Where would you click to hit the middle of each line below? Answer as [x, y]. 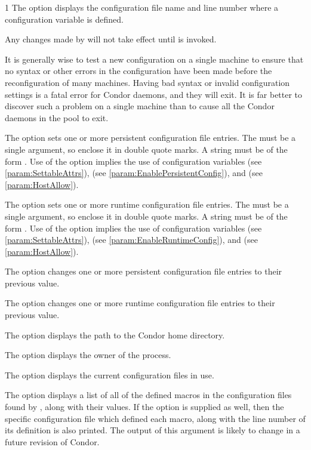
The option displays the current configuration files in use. [110, 375]
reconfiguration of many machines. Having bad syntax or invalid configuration [147, 82]
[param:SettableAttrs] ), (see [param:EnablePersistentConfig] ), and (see [134, 173]
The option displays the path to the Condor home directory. [115, 335]
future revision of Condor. [52, 441]
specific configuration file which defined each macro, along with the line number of [155, 418]
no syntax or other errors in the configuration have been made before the [138, 71]
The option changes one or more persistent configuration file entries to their [144, 271]
